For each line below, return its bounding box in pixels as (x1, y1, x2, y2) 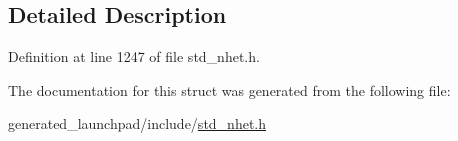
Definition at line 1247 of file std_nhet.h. (8, 46, 260, 67)
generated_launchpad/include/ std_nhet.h (8, 113, 267, 134)
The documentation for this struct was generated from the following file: (8, 79, 451, 100)
